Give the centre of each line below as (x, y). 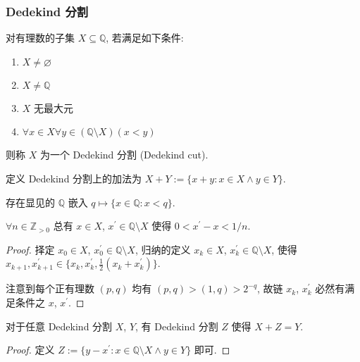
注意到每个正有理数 (50, 288)
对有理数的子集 (40, 38)
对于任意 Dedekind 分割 (59, 326)
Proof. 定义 (30, 350)
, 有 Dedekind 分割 (177, 326)
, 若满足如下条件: (145, 38)
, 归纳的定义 (163, 249)
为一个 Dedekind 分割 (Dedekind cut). (124, 155)
